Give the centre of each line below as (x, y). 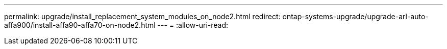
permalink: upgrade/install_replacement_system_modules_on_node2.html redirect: (142, 16)
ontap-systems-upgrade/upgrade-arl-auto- (355, 16)
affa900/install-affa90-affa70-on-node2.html (80, 25)
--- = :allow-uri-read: (193, 25)
